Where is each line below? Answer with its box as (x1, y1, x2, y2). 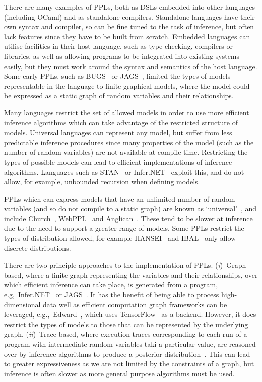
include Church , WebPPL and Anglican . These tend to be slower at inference (4, 213, 253, 223)
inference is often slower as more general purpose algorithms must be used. (4, 368, 235, 378)
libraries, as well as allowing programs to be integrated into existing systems (4, 50, 240, 61)
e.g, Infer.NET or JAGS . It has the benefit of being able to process (4, 289, 219, 300)
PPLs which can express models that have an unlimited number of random (4, 193, 235, 204)
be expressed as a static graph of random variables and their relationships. (4, 90, 234, 101)
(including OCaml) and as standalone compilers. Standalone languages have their (4, 11, 255, 22)
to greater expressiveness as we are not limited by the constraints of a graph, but (4, 358, 254, 369)
